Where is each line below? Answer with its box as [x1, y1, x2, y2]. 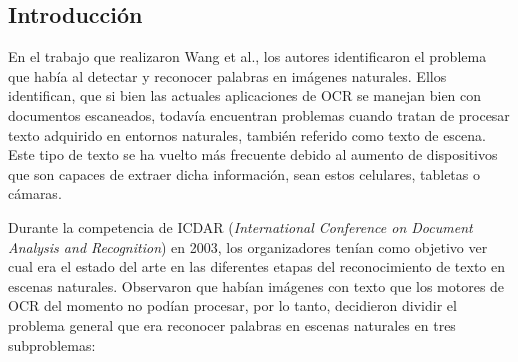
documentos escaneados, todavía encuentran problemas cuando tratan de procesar [8, 104, 510, 125]
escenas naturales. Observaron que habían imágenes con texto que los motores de [8, 275, 505, 296]
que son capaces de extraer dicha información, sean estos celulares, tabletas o [8, 163, 480, 184]
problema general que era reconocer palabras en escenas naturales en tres [8, 314, 456, 335]
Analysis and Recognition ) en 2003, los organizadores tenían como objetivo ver [8, 236, 488, 257]
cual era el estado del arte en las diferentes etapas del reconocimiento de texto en [8, 256, 505, 277]
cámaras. [8, 183, 62, 204]
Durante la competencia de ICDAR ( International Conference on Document [8, 216, 473, 237]
